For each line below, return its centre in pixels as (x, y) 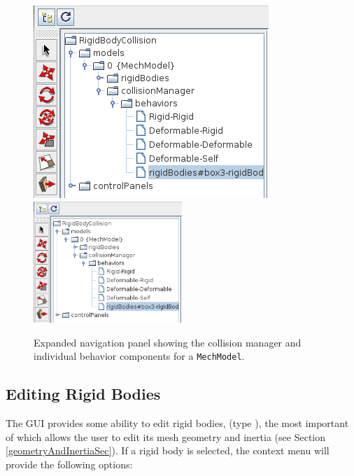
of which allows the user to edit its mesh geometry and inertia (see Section (166, 436)
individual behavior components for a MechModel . (139, 356)
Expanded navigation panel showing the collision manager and (168, 342)
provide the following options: (69, 464)
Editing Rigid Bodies (83, 394)
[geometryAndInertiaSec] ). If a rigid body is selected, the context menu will (168, 450)
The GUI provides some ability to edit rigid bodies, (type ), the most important (177, 423)
